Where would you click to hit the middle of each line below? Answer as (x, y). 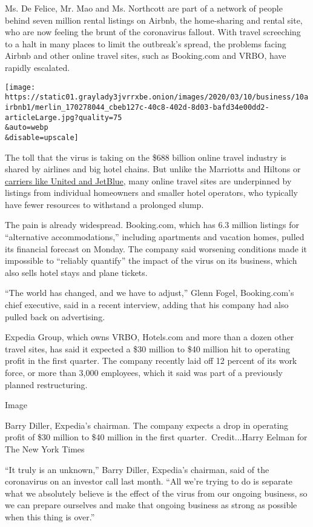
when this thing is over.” (50, 516)
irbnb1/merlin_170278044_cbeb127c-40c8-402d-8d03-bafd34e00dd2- (137, 107)
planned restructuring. (46, 384)
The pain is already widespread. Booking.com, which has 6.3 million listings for (152, 225)
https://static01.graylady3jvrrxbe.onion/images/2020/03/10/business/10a (157, 97)
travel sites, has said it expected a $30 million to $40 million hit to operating (147, 348)
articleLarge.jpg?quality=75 (64, 117)
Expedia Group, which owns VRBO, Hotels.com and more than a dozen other (150, 337)
